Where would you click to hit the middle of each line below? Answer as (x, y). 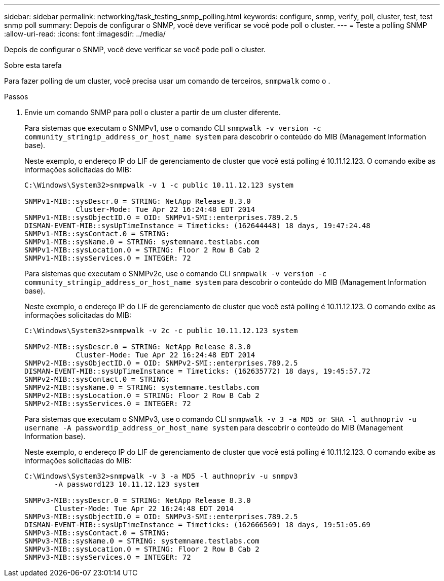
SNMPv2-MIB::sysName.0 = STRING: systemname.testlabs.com (142, 387)
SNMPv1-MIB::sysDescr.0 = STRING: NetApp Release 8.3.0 (138, 201)
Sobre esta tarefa (33, 65)
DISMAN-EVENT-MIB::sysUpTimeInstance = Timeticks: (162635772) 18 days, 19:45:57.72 (197, 371)
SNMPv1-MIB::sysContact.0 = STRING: (97, 234)
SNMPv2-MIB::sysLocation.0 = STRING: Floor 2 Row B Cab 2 (142, 395)
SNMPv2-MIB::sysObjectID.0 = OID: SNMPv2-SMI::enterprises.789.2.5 (161, 363)
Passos (16, 97)
